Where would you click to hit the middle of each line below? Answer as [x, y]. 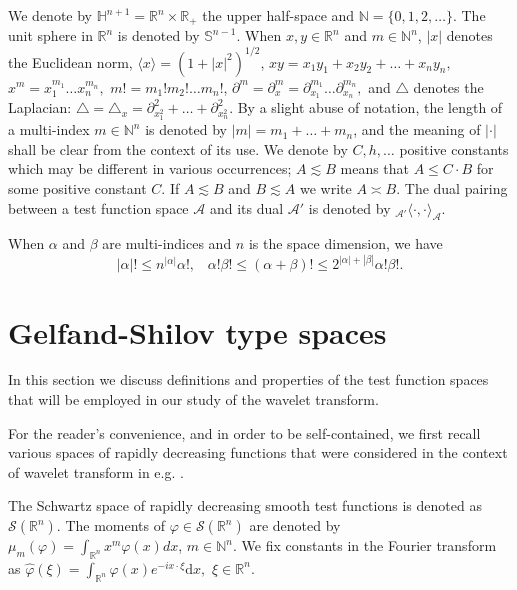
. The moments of [111, 525]
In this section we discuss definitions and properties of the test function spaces [248, 379]
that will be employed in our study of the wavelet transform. [193, 399]
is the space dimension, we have [345, 243]
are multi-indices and [167, 243]
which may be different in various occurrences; [150, 168]
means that [375, 168]
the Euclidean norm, [70, 61]
